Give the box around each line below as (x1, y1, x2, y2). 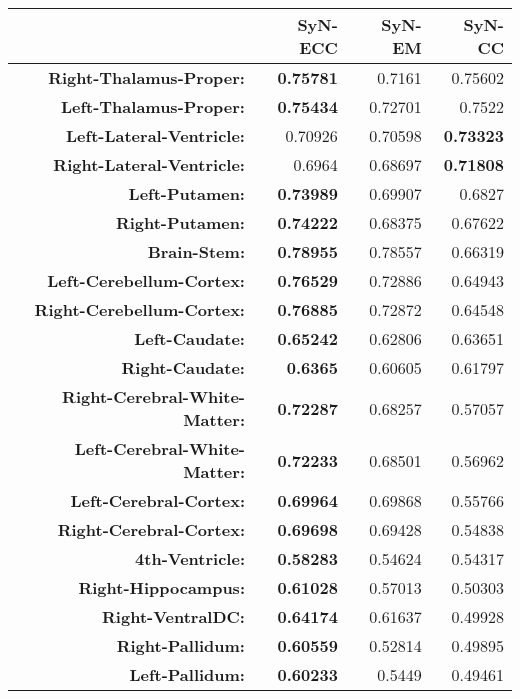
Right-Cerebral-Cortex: (57, 518, 245, 541)
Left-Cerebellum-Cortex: (47, 269, 245, 292)
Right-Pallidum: (116, 634, 245, 657)
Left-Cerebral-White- (74, 437, 245, 460)
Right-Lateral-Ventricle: (53, 153, 245, 176)
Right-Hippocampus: (78, 576, 245, 599)
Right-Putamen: (115, 211, 245, 234)
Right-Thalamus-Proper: (48, 66, 245, 89)
